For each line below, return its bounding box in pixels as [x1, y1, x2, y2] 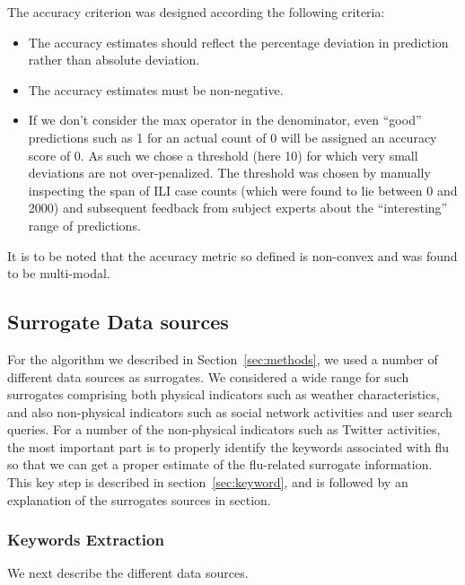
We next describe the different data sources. [7, 563, 249, 582]
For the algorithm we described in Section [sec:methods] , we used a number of [7, 349, 438, 368]
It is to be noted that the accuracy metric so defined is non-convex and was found [7, 246, 458, 265]
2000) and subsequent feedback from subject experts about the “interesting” [28, 198, 448, 217]
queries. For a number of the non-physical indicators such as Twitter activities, [7, 420, 441, 439]
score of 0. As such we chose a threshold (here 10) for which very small [28, 145, 418, 164]
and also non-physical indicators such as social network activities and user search [7, 402, 452, 421]
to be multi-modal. [7, 264, 110, 283]
